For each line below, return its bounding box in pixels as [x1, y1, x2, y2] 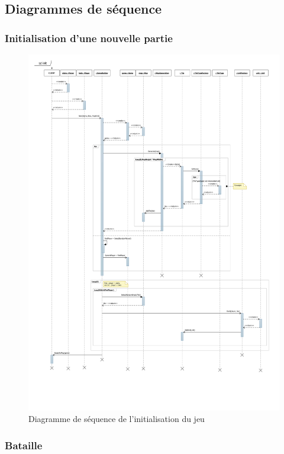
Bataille [5, 437, 43, 452]
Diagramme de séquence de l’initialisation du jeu [28, 413, 205, 425]
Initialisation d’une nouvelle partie [5, 30, 173, 45]
